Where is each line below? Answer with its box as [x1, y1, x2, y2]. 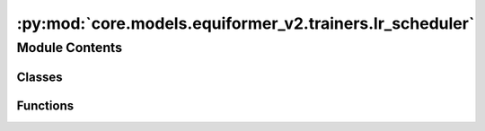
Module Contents [16, 39, 123, 56]
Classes [16, 69, 63, 84]
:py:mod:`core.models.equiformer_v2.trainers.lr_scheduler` [16, 13, 475, 33]
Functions [16, 98, 75, 113]
